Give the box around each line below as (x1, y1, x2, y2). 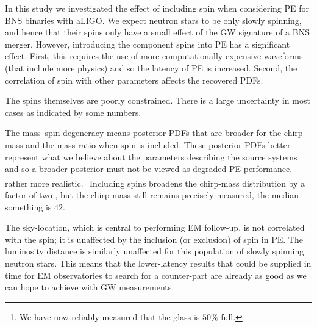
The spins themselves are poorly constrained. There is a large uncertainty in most (5, 94, 310, 107)
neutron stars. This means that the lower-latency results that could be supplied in (5, 256, 312, 269)
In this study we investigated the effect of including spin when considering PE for (5, 2, 310, 14)
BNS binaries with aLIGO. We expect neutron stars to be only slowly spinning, (5, 13, 302, 26)
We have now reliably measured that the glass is (19, 310, 200, 323)
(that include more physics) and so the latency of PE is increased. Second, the (5, 61, 297, 74)
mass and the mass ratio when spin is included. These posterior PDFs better (5, 138, 291, 151)
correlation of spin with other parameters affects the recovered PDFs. (5, 73, 263, 86)
